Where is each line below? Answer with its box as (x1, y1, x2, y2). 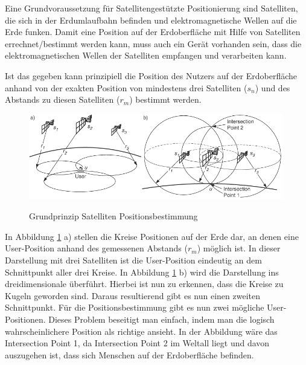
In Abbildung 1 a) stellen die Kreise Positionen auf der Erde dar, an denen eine (5, 230, 299, 242)
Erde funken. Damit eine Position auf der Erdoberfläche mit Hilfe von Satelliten (5, 25, 301, 38)
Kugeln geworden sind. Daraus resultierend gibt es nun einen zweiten (5, 289, 260, 302)
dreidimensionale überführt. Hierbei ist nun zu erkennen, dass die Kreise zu (5, 277, 284, 290)
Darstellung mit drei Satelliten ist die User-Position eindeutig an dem (5, 253, 262, 266)
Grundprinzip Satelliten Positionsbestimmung (29, 210, 198, 222)
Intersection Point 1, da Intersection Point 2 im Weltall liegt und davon (5, 337, 270, 349)
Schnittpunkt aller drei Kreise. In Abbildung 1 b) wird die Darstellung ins (5, 265, 279, 278)
